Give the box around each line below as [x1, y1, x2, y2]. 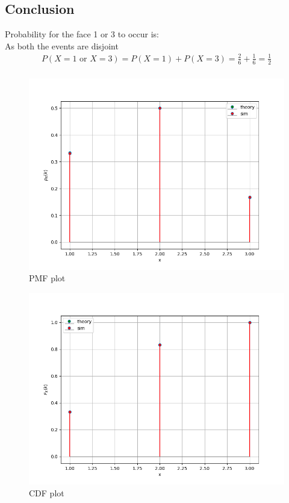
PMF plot [29, 272, 66, 284]
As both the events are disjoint [5, 39, 119, 52]
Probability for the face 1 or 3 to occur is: [5, 28, 159, 40]
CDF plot [29, 486, 64, 499]
